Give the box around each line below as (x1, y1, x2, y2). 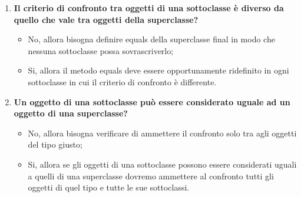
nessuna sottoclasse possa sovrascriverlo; (28, 44, 174, 56)
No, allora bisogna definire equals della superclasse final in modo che (28, 33, 275, 45)
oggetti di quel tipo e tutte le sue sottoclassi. (28, 181, 190, 193)
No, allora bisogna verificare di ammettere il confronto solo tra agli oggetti (28, 126, 297, 139)
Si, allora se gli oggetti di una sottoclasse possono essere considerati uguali (28, 158, 297, 170)
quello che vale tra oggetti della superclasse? (14, 13, 199, 25)
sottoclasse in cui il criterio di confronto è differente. (28, 75, 217, 88)
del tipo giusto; (28, 138, 82, 151)
